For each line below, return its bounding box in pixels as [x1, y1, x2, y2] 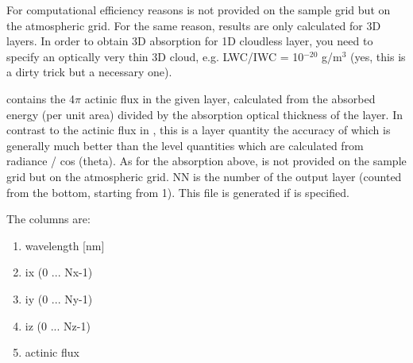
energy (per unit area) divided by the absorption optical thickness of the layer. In [6, 106, 403, 122]
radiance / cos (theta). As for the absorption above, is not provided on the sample [6, 153, 407, 169]
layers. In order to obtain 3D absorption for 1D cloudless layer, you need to [6, 33, 373, 49]
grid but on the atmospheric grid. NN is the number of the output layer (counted [6, 168, 402, 184]
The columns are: [6, 210, 91, 227]
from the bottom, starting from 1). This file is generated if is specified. [6, 183, 349, 200]
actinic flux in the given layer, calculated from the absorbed [84, 90, 376, 106]
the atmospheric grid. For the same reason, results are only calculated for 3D [6, 17, 381, 33]
